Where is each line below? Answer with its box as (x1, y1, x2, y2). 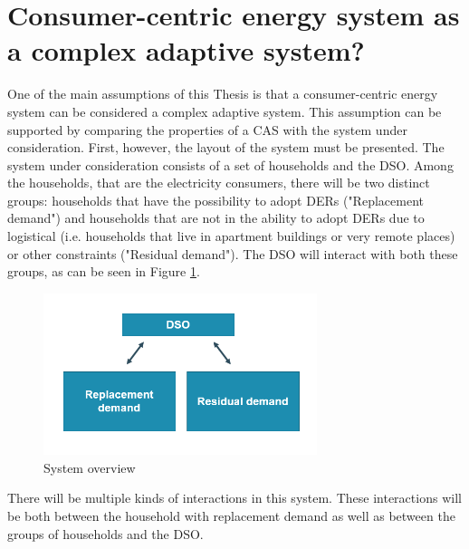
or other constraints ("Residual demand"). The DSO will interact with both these (7, 244, 458, 263)
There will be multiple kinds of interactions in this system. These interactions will (7, 488, 462, 507)
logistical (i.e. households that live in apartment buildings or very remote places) (7, 226, 455, 246)
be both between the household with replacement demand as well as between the (7, 506, 455, 525)
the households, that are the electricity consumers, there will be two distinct (7, 173, 430, 192)
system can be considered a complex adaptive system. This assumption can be (7, 101, 442, 120)
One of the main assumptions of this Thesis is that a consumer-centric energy (7, 84, 438, 103)
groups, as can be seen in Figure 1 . (7, 262, 200, 281)
